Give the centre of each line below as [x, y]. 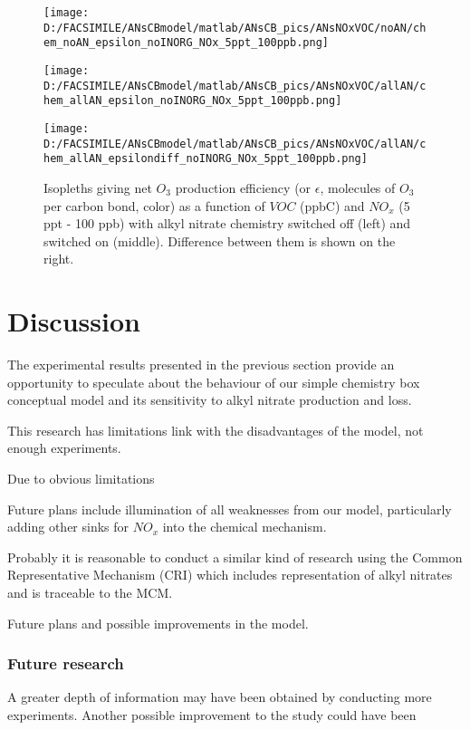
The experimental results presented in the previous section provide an [201, 364]
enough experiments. [64, 448]
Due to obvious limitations [81, 478]
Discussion [74, 321]
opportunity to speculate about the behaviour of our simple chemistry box [214, 382]
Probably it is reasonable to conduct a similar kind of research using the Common [235, 557]
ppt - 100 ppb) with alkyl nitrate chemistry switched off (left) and [227, 223]
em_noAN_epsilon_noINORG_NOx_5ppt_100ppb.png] [186, 43]
